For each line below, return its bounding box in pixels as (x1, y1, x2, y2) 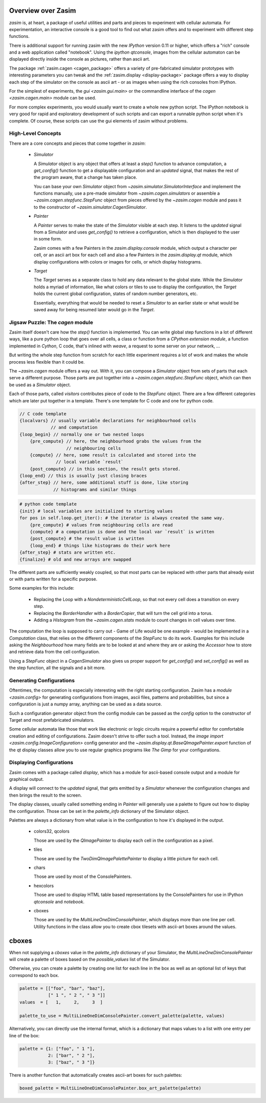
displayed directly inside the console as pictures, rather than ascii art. (9, 56, 150, 62)
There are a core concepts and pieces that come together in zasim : (9, 140, 146, 146)
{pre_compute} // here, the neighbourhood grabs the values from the (30, 438, 201, 444)
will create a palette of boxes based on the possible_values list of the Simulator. (9, 956, 170, 962)
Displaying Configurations (9, 759, 73, 766)
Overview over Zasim (9, 6, 76, 15)
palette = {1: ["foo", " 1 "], (19, 1046, 96, 1051)
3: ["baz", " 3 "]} (48, 1060, 96, 1065)
